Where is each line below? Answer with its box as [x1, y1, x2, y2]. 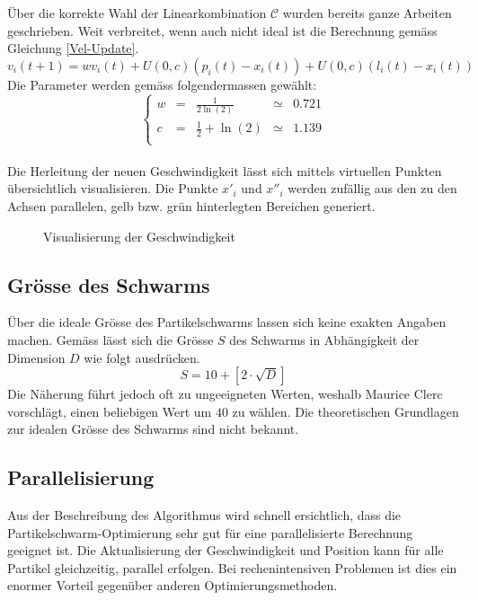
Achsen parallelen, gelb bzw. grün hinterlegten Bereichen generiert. [7, 196, 376, 215]
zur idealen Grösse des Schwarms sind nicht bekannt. [7, 419, 299, 438]
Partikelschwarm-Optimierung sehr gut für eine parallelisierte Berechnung [7, 523, 413, 542]
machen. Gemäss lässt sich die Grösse [7, 330, 214, 349]
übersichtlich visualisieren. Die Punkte [7, 179, 218, 198]
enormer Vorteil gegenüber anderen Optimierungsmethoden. [7, 576, 338, 595]
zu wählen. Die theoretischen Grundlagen [232, 401, 459, 420]
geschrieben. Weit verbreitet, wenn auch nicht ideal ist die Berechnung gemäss [7, 21, 438, 40]
